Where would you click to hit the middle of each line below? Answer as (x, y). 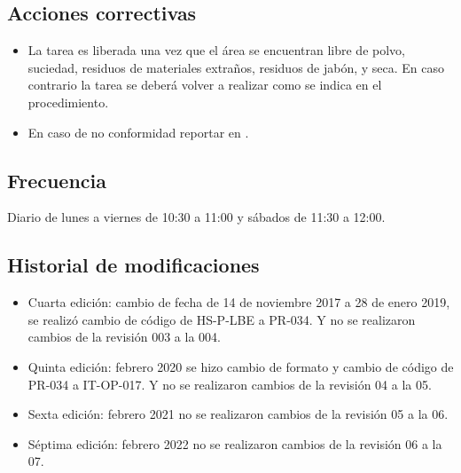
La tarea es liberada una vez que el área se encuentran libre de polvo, (216, 50)
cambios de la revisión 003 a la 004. (124, 337)
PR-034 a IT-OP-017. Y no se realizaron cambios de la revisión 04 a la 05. (230, 384)
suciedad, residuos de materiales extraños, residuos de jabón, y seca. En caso (236, 67)
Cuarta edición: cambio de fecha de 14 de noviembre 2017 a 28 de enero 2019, (239, 302)
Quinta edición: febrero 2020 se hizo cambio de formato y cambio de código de (241, 366)
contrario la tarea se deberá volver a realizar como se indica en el (205, 85)
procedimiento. (68, 102)
